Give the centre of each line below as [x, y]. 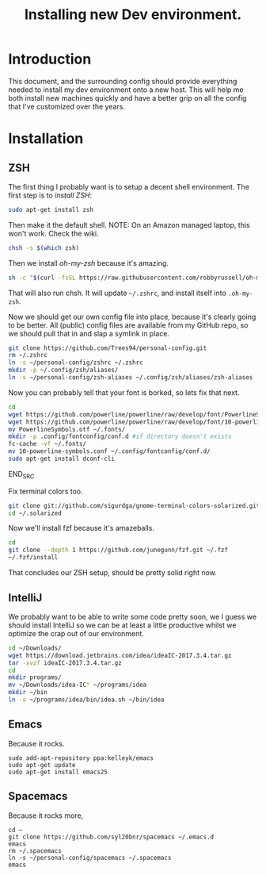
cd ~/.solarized [35, 513]
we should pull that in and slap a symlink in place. [89, 333]
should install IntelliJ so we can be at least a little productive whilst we [122, 625]
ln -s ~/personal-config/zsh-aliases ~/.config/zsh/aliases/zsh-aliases [131, 378]
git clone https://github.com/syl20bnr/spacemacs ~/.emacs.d [111, 837]
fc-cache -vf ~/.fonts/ [47, 444]
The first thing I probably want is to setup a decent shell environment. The [129, 186]
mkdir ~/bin [28, 693]
